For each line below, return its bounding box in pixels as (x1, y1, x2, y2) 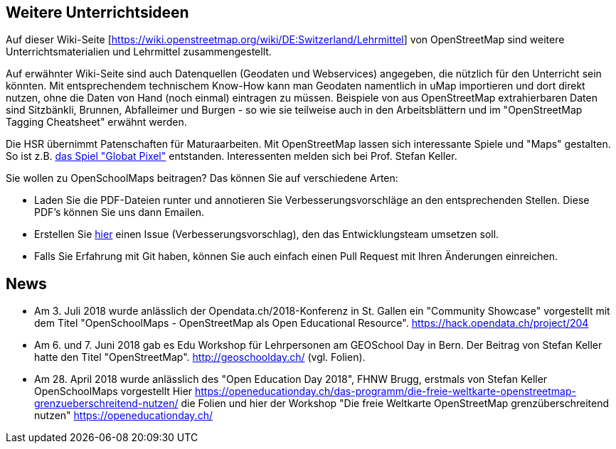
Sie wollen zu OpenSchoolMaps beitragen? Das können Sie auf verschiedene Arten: (6, 172, 398, 185)
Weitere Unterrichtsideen (6, 4, 189, 21)
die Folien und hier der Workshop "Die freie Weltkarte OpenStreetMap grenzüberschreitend (181, 397, 610, 410)
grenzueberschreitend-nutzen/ (34, 397, 179, 410)
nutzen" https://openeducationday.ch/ (34, 409, 213, 422)
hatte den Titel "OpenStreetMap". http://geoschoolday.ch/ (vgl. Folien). (34, 351, 366, 364)
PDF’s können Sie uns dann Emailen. (34, 206, 204, 219)
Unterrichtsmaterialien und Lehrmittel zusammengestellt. (6, 45, 272, 58)
